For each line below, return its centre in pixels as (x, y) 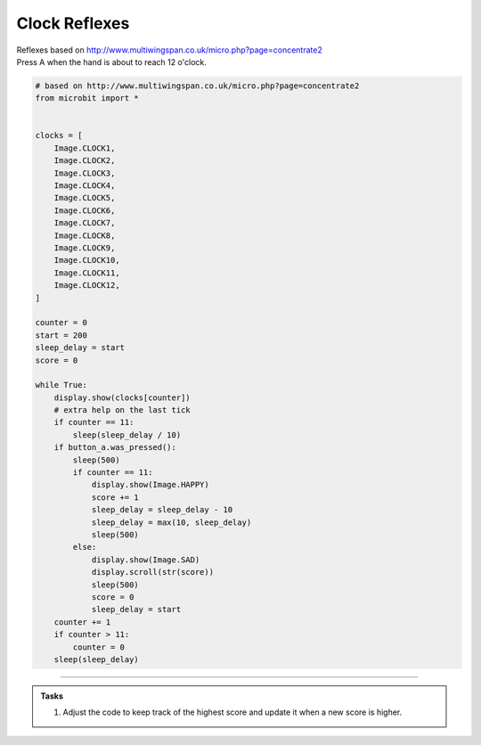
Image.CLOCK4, (85, 186)
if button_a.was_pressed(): (115, 447)
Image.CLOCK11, (87, 273)
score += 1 (115, 497)
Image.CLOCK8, (85, 235)
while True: (61, 385)
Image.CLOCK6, (85, 210)
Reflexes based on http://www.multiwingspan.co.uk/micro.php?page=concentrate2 (169, 50)
